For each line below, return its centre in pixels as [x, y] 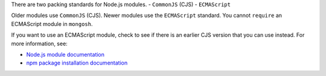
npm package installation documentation [77, 63]
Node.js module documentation [66, 54]
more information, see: [39, 43]
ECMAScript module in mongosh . [52, 24]
